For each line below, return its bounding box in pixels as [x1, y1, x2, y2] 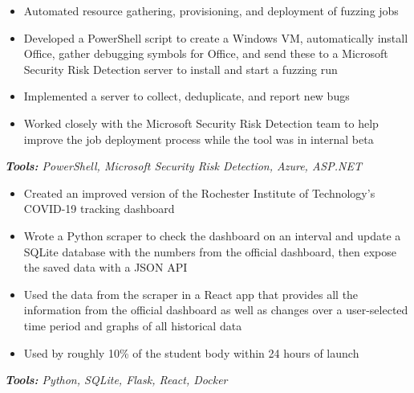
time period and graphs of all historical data [23, 317, 242, 334]
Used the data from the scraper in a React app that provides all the [23, 285, 359, 302]
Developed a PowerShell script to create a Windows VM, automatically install [23, 29, 408, 46]
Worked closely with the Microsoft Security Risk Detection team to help [23, 114, 379, 131]
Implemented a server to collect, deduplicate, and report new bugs [23, 88, 350, 104]
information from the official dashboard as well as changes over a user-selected [23, 301, 408, 318]
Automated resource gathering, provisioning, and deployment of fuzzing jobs [23, 2, 399, 18]
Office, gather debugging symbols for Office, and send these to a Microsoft [23, 45, 388, 62]
